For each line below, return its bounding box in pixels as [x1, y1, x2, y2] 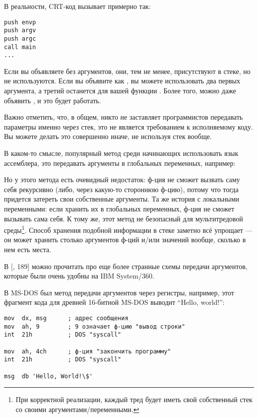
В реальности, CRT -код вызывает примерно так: [4, 1, 151, 11]
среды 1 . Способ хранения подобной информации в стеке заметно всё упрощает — [4, 223, 253, 235]
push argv [4, 27, 36, 34]
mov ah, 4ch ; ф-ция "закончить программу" [4, 348, 171, 355]
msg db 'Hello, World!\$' [4, 372, 93, 380]
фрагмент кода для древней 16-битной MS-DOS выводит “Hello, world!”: [4, 297, 225, 307]
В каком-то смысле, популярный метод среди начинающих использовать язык [4, 148, 239, 158]
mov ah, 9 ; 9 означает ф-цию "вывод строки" [4, 323, 186, 330]
